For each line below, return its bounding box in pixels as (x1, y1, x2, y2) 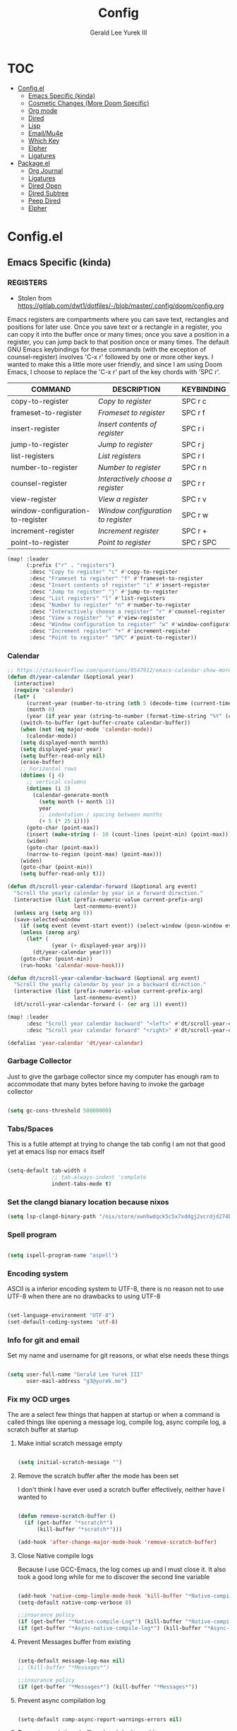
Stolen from (17, 294, 52, 302)
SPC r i (181, 424, 205, 433)
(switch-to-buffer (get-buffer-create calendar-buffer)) (20, 719, 191, 726)
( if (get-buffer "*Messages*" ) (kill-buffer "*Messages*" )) (17, 1683, 198, 1690)
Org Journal (28, 166, 63, 174)
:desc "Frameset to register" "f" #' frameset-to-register (29, 575, 203, 582)
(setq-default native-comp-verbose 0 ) (17, 1599, 132, 1606)
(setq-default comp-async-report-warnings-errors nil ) (17, 1715, 183, 1723)
